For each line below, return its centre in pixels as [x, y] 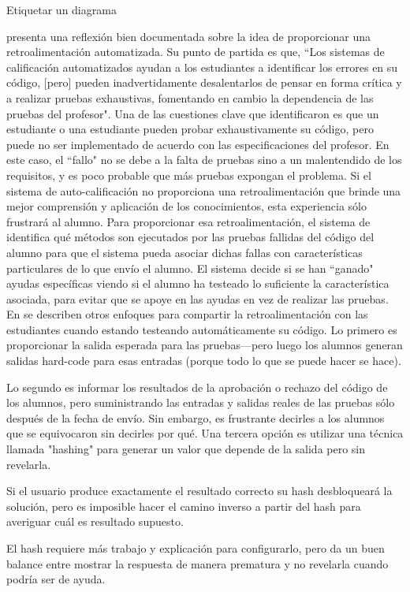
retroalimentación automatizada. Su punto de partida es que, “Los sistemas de [196, 52]
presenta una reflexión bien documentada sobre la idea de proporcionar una [189, 36]
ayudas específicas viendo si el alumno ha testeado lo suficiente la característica [198, 283]
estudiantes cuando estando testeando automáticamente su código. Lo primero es [202, 329]
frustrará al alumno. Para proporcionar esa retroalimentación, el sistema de [188, 221]
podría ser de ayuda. [56, 579]
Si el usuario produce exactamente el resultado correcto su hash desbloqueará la [199, 491]
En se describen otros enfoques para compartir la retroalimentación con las [187, 314]
